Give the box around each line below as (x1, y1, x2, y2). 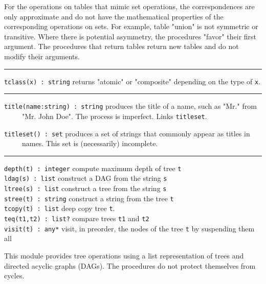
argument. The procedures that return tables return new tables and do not (4, 41, 239, 52)
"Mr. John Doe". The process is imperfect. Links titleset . (21, 110, 207, 121)
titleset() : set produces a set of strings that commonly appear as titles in (4, 128, 250, 138)
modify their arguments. (4, 51, 80, 61)
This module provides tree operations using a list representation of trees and (4, 250, 244, 261)
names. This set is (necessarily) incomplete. (21, 138, 158, 149)
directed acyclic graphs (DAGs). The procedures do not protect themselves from (4, 260, 256, 271)
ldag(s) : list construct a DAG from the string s (4, 173, 167, 183)
